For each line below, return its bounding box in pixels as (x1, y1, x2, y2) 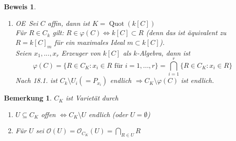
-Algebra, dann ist (137, 47, 191, 58)
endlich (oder (88, 109, 128, 119)
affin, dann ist (47, 18, 90, 28)
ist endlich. (181, 75, 214, 85)
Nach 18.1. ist (15, 75, 58, 85)
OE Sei (15, 18, 38, 28)
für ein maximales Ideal (54, 37, 125, 47)
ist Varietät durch (65, 93, 118, 103)
